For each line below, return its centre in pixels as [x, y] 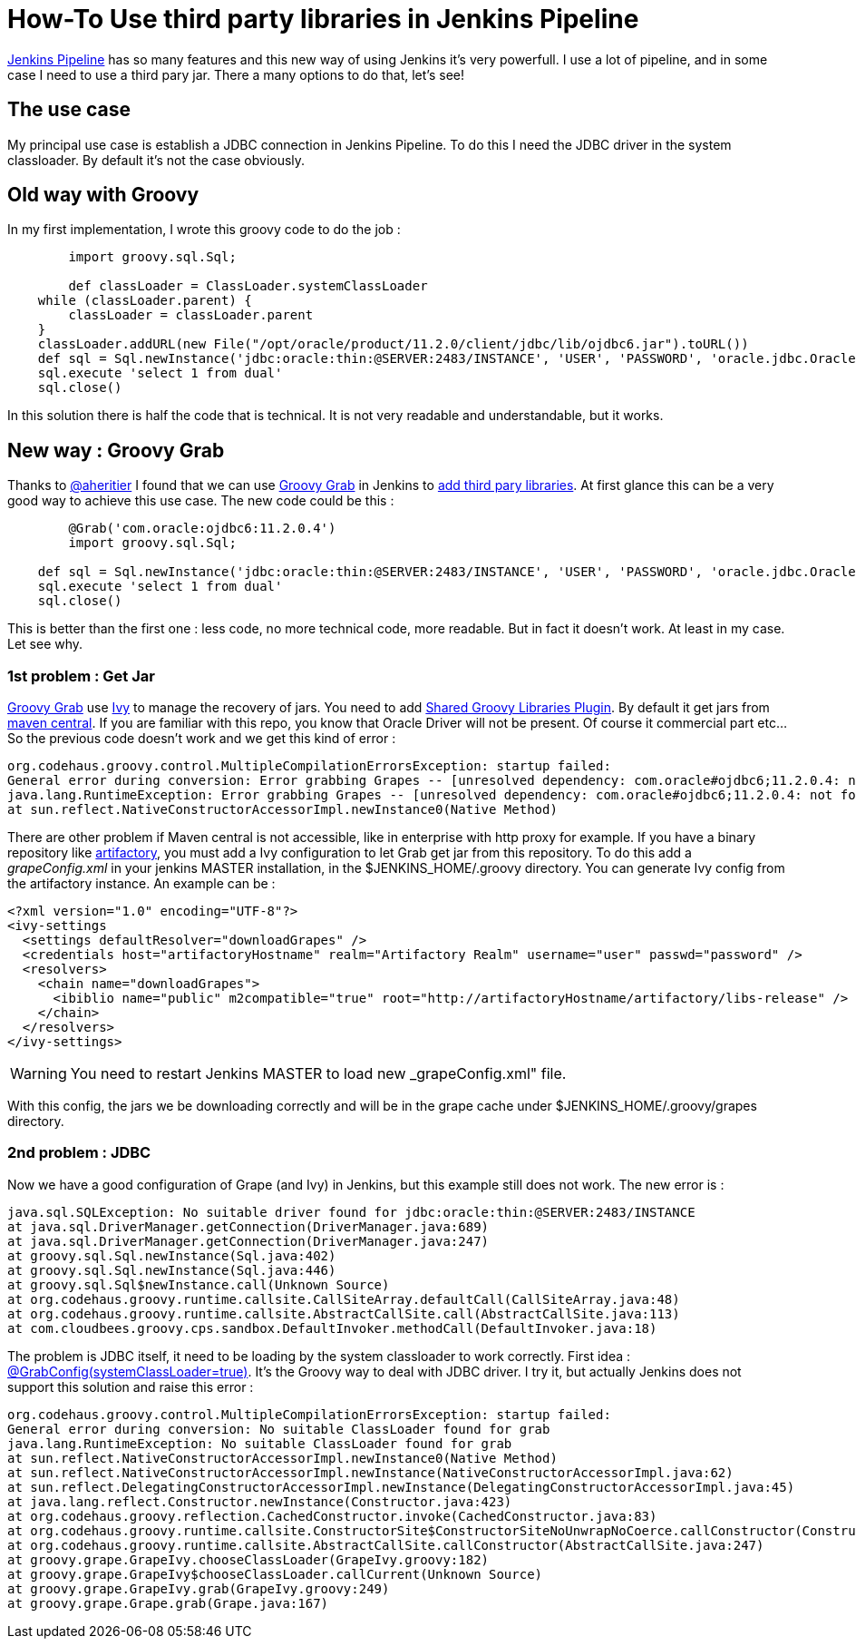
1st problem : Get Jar [81, 676]
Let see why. [45, 644]
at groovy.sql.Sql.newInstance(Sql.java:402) [172, 1255]
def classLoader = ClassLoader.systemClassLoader [248, 286]
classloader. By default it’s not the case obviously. [156, 160]
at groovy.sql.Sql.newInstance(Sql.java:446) [172, 1270]
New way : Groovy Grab [116, 450]
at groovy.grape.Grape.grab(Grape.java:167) [168, 1603]
